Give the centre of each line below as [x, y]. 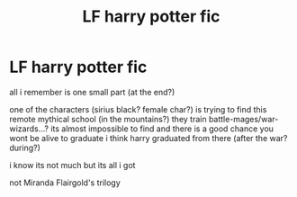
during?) [25, 148]
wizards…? [29, 129]
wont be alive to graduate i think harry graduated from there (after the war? [148, 138]
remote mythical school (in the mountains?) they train [108, 119]
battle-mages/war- [243, 119]
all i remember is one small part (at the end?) [92, 92]
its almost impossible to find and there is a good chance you [162, 129]
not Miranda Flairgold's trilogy [65, 183]
